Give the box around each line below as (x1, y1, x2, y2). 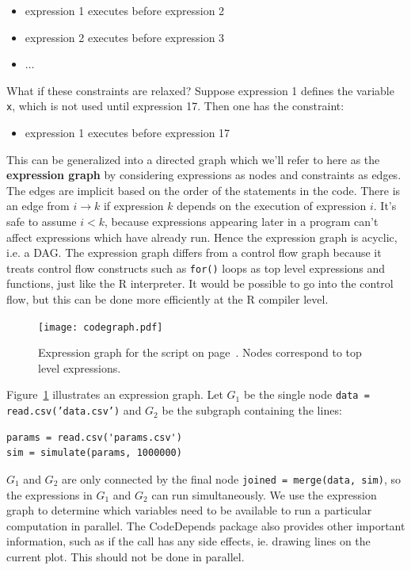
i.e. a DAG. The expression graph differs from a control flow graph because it (6, 244, 382, 261)
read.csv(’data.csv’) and (6, 402, 142, 419)
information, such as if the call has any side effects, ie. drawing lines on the (6, 533, 371, 549)
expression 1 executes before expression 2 (25, 2, 225, 18)
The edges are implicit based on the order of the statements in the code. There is (6, 182, 401, 198)
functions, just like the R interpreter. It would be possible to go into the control (6, 275, 394, 292)
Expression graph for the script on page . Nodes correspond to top (38, 344, 362, 361)
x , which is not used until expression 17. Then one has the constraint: (6, 98, 344, 114)
